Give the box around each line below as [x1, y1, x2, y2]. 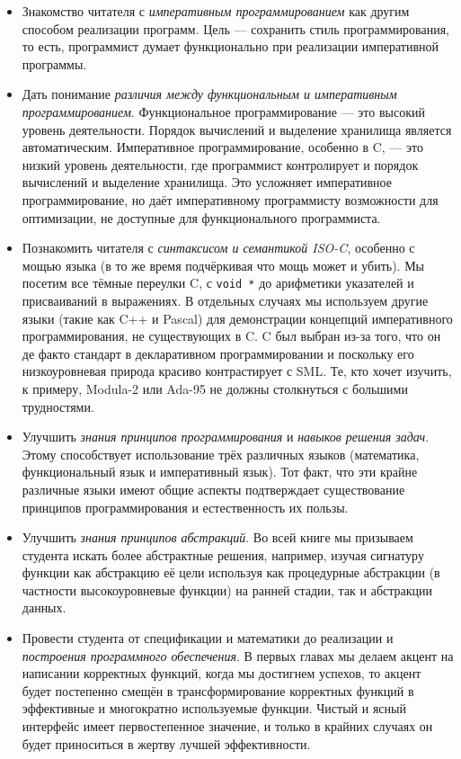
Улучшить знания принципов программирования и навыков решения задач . [22, 427, 430, 446]
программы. [22, 54, 87, 73]
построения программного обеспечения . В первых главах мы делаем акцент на [22, 646, 454, 665]
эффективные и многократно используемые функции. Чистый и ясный [22, 699, 406, 718]
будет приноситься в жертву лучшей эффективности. [22, 734, 311, 753]
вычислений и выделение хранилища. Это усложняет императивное [22, 173, 392, 192]
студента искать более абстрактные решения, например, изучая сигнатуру [22, 545, 424, 564]
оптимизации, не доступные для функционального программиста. [22, 208, 381, 227]
